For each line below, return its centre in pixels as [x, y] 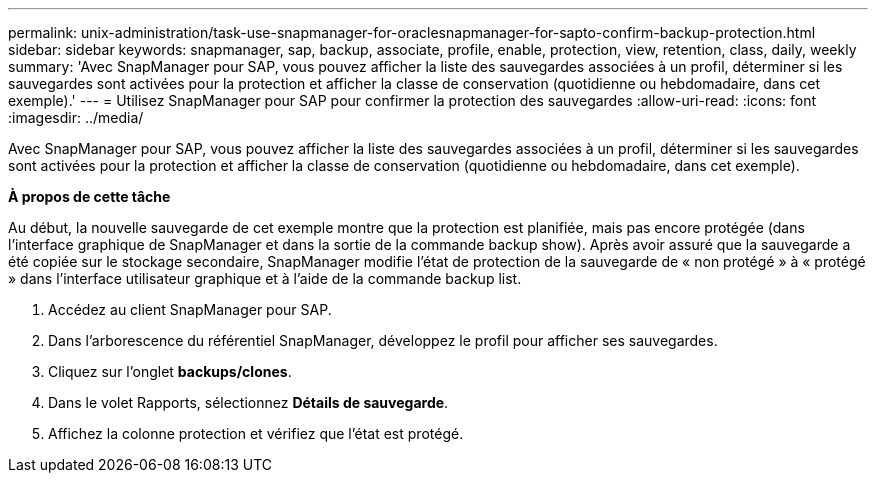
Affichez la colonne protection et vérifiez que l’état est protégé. [256, 433]
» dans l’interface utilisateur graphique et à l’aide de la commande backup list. [265, 278]
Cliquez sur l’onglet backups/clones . [170, 371]
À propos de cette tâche [89, 196]
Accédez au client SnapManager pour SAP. [190, 309]
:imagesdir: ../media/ [76, 117]
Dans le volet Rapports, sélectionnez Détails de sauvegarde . [248, 402]
